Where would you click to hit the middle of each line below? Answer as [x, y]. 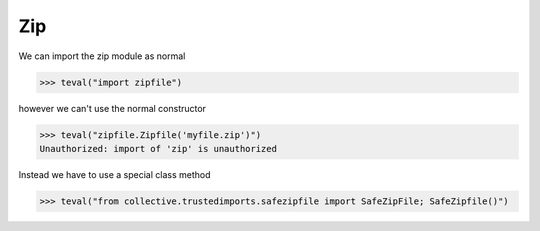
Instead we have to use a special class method [114, 174]
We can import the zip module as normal [102, 56]
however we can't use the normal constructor [112, 108]
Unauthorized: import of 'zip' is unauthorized [158, 148]
